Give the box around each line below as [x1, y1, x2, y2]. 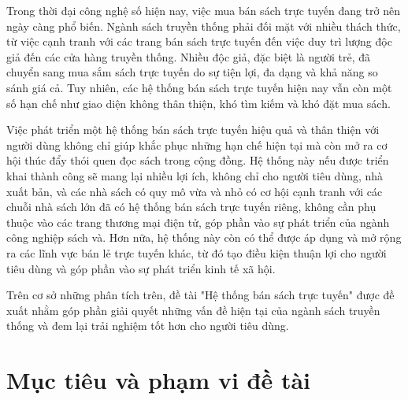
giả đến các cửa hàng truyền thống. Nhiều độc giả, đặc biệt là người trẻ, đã [6, 48, 371, 65]
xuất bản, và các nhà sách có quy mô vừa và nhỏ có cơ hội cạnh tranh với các [6, 183, 383, 199]
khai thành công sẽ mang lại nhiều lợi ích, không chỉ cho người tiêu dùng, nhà [6, 167, 384, 183]
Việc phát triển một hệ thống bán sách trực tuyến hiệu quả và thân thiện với [6, 121, 380, 138]
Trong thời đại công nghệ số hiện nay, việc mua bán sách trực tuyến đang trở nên [6, 2, 401, 18]
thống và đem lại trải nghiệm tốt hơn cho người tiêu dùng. [6, 317, 289, 334]
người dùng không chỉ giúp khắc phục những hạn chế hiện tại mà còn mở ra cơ [6, 136, 388, 153]
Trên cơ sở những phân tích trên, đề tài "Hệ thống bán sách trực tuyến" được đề [6, 287, 395, 303]
